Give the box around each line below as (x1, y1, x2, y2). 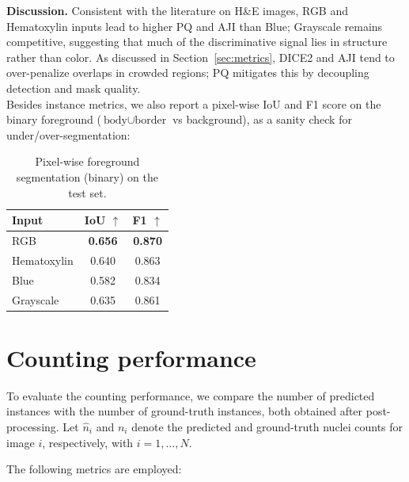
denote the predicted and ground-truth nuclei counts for (131, 418, 403, 434)
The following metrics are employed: (6, 461, 182, 477)
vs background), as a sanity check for (172, 111, 352, 128)
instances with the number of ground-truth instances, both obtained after (6, 403, 363, 419)
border (134, 115, 167, 127)
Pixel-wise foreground (35, 153, 140, 170)
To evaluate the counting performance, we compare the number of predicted (6, 387, 375, 404)
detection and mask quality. (6, 79, 141, 96)
